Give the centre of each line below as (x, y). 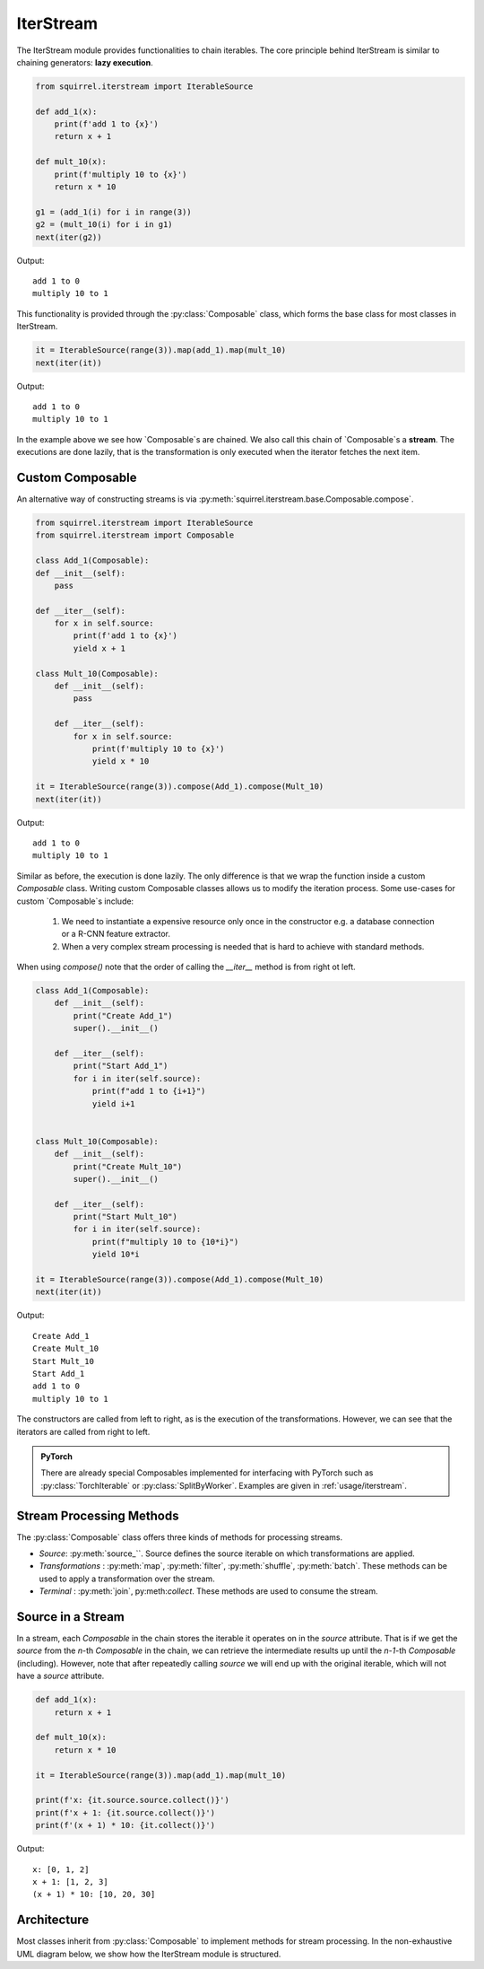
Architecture (53, 1920)
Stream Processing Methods (98, 1515)
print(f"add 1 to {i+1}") (149, 1091)
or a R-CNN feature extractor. (116, 934)
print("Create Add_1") (123, 1015)
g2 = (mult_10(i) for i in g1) (104, 225)
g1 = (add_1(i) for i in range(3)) (113, 212)
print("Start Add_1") (121, 1066)
